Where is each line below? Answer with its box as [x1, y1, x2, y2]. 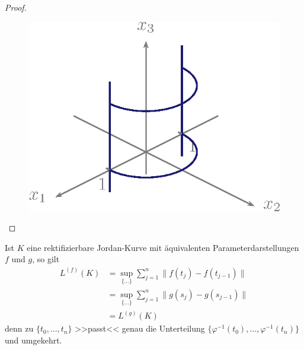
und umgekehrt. [5, 334, 62, 346]
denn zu [5, 322, 34, 335]
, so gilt [32, 253, 60, 265]
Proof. [5, 1, 27, 13]
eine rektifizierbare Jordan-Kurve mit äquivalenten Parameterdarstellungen [27, 241, 299, 253]
